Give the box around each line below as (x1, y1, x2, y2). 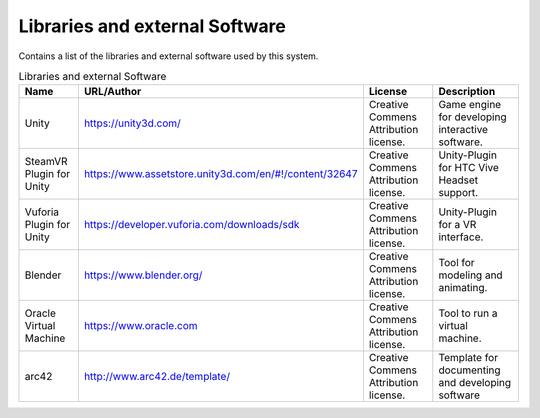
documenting (438, 363, 501, 377)
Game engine (438, 98, 502, 112)
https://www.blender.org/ (83, 268, 203, 282)
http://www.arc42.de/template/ (83, 370, 230, 384)
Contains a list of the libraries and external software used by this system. (18, 50, 319, 62)
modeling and (438, 268, 504, 282)
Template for (438, 351, 499, 365)
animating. (438, 281, 488, 295)
